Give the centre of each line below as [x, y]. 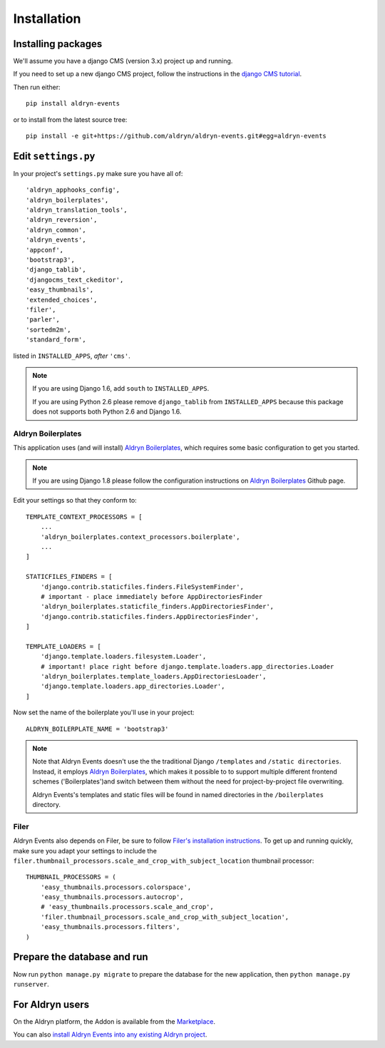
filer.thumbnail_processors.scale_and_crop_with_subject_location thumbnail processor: [164, 861]
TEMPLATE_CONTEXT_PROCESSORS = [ [84, 517]
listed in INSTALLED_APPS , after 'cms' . [72, 356]
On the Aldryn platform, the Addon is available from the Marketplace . [114, 1021]
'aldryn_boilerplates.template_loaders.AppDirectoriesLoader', [153, 677]
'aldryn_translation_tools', [77, 210]
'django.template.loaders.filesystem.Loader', [123, 657]
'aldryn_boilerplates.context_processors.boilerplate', [140, 537]
